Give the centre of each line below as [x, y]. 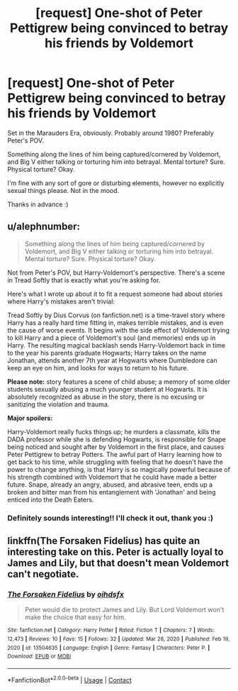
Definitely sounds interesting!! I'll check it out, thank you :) [110, 518]
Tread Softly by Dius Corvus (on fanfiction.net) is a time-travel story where [116, 315]
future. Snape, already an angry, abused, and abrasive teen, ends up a [110, 485]
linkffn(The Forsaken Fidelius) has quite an [104, 541]
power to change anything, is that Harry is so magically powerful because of [119, 469]
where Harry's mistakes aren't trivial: [61, 301]
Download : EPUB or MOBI [39, 657]
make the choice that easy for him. [75, 617]
